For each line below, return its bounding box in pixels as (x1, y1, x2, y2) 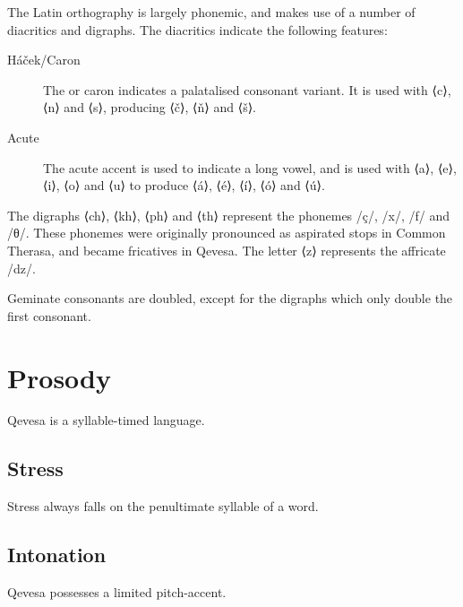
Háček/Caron (7, 50, 81, 69)
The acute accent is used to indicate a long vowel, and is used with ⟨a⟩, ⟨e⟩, (43, 158, 457, 177)
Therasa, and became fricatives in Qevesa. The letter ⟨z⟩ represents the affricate (7, 240, 446, 259)
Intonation (7, 541, 107, 568)
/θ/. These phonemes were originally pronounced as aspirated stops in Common (7, 223, 446, 242)
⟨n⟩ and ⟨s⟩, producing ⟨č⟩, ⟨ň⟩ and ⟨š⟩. (43, 98, 257, 117)
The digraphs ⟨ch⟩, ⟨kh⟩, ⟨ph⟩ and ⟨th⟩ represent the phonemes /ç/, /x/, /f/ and (7, 205, 450, 224)
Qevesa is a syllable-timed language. (7, 411, 205, 429)
